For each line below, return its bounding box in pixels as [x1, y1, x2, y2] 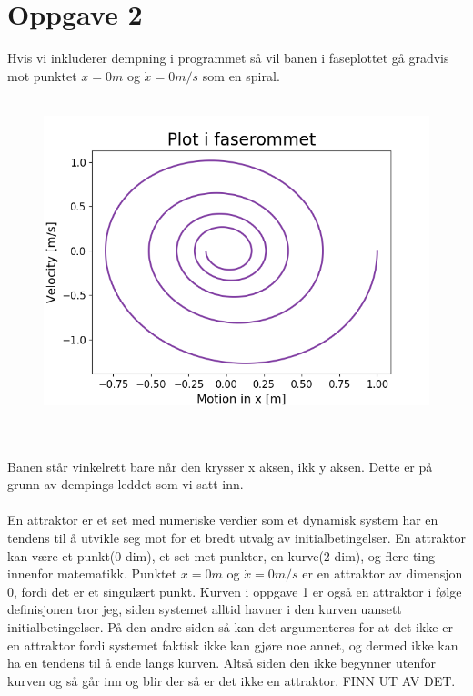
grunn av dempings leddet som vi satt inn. [7, 475, 244, 494]
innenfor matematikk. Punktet [7, 564, 177, 583]
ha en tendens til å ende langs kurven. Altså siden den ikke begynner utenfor [7, 653, 437, 672]
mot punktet [7, 66, 77, 85]
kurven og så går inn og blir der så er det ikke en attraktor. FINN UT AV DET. [7, 670, 456, 690]
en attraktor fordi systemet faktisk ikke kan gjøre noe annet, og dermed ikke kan [7, 635, 458, 654]
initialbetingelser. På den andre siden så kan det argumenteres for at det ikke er [7, 618, 453, 637]
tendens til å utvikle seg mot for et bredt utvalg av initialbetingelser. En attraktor [7, 528, 466, 548]
